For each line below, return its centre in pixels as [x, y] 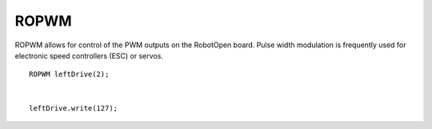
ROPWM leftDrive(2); [69, 75]
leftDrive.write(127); [74, 108]
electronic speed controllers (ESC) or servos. [89, 55]
